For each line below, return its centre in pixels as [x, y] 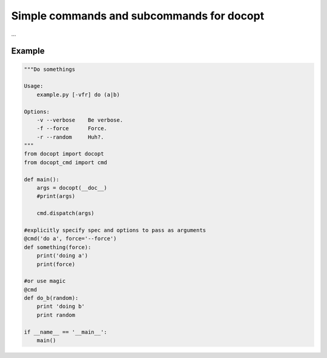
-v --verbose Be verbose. [80, 120]
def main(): [42, 179]
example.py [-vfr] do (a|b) [78, 94]
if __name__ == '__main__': [65, 332]
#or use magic [45, 281]
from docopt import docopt [64, 154]
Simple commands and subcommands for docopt [138, 16]
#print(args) [56, 196]
